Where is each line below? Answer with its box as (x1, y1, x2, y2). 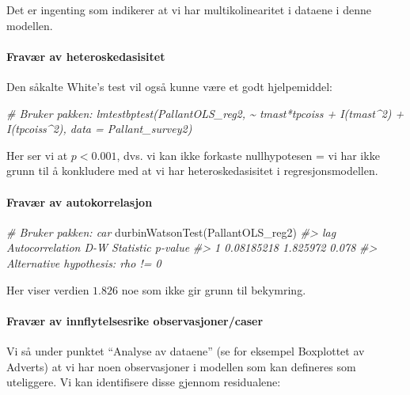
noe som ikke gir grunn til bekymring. (121, 281, 306, 298)
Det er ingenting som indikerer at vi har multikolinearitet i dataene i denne (6, 2, 371, 17)
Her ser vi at (6, 146, 68, 163)
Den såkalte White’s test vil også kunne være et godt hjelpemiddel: (6, 78, 332, 94)
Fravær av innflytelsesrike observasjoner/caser (6, 312, 264, 329)
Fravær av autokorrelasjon (6, 193, 153, 210)
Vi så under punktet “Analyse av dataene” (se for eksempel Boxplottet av (6, 342, 365, 359)
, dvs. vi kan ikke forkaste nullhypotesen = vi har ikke (116, 146, 380, 163)
